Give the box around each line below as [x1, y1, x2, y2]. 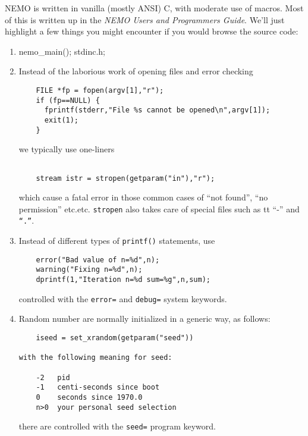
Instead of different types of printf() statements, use [18, 234, 215, 247]
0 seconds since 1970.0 [36, 393, 143, 402]
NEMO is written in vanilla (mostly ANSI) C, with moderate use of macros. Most [5, 2, 304, 14]
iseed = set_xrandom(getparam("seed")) [36, 333, 194, 342]
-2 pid [36, 373, 70, 382]
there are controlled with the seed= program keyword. [18, 420, 216, 432]
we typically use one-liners [18, 143, 115, 155]
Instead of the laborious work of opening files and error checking [18, 65, 253, 77]
